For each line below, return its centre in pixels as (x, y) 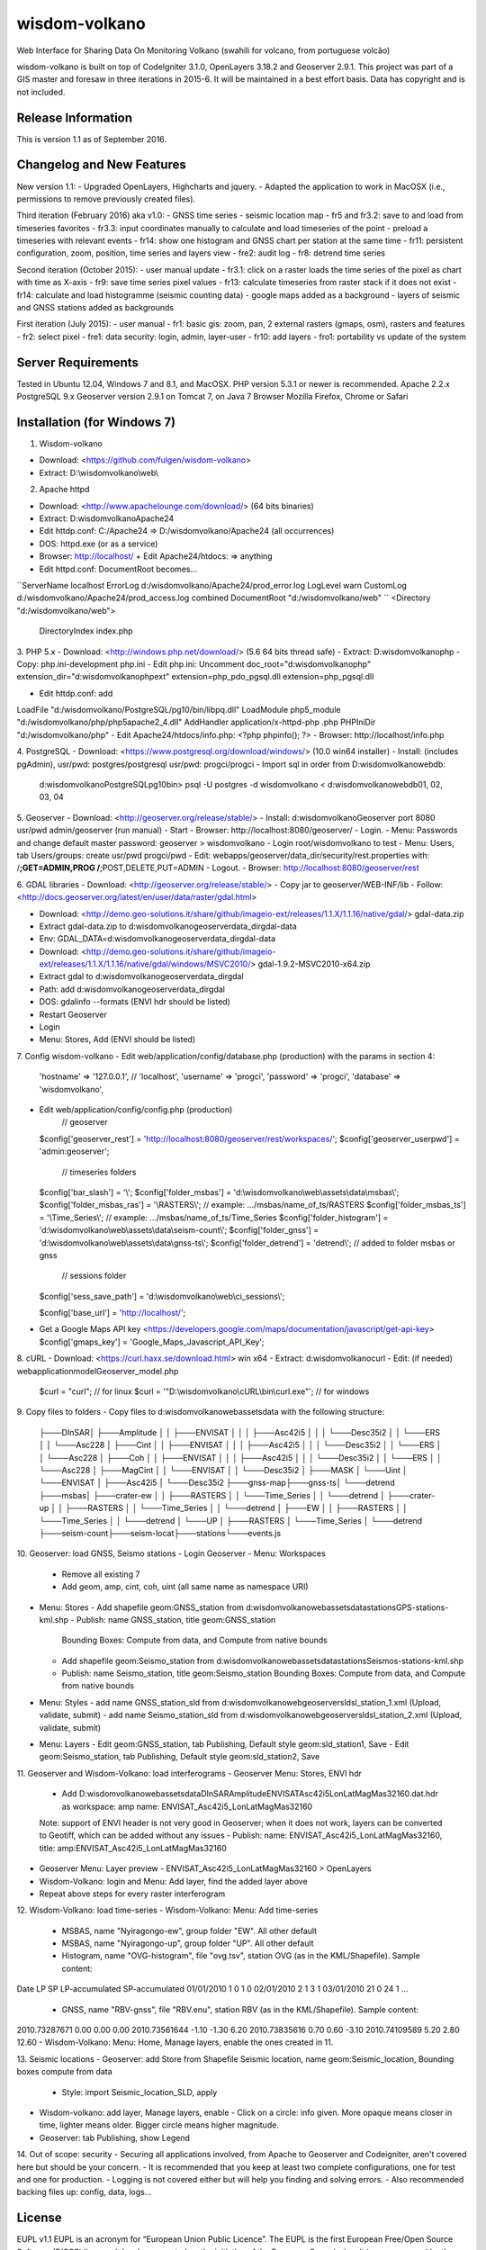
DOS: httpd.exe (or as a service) (99, 544)
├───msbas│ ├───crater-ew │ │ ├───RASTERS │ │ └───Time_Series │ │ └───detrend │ (212, 1495)
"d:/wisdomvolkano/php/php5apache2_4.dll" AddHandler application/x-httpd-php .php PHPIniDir (196, 722)
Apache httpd (64, 490)
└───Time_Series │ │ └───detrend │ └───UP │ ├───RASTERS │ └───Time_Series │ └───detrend (231, 1520)
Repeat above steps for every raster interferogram (132, 1894)
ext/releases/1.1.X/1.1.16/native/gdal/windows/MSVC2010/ (145, 964)
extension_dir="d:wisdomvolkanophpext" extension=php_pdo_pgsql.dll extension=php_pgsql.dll (195, 677)
